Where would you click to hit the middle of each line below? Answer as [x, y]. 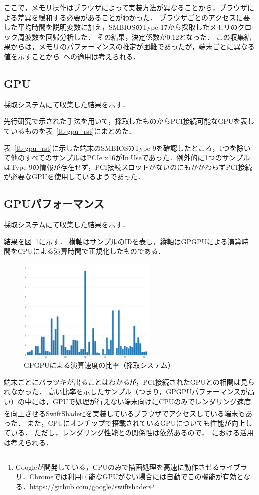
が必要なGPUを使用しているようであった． [74, 177]
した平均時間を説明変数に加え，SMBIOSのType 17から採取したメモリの [121, 27]
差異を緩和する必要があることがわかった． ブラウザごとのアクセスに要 [134, 17]
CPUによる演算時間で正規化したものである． [91, 251]
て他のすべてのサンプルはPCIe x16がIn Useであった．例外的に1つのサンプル [127, 157]
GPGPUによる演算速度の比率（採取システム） [99, 365]
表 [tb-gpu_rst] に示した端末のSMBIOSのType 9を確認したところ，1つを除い [127, 147]
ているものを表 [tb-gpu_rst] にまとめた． [70, 130]
